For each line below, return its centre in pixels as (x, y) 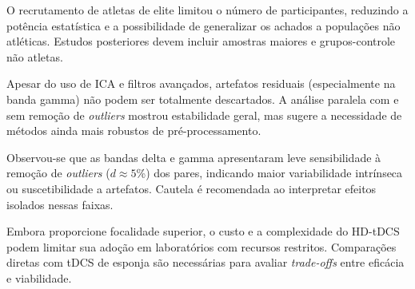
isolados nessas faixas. (60, 204)
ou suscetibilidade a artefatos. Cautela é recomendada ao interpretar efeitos (192, 188)
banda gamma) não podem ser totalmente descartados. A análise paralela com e (203, 99)
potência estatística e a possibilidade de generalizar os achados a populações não (204, 25)
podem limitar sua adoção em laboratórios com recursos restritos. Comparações (202, 246)
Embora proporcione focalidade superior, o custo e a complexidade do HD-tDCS (203, 231)
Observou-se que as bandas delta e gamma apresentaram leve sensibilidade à (194, 157)
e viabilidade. (39, 277)
